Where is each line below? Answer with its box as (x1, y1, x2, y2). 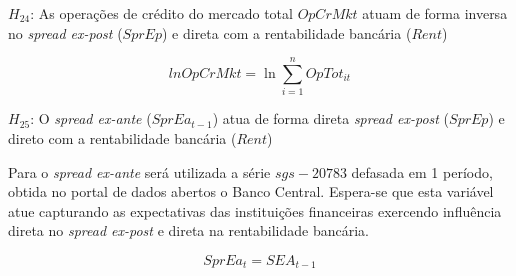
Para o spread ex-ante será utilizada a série (8, 161, 271, 182)
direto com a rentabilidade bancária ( (8, 127, 237, 148)
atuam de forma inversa (362, 3, 508, 23)
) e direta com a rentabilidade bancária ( (161, 22, 412, 43)
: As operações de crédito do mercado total (30, 3, 293, 23)
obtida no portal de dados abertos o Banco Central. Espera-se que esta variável (8, 181, 494, 202)
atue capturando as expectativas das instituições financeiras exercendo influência (8, 200, 502, 221)
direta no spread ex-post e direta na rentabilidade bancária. (8, 220, 369, 241)
